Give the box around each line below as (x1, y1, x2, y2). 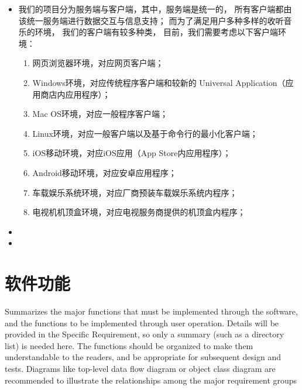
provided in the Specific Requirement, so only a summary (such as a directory (5, 328, 284, 340)
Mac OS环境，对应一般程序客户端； (32, 108, 168, 120)
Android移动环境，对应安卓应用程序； (32, 166, 177, 178)
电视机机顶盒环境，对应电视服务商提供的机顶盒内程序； (32, 206, 246, 218)
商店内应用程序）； (40, 88, 111, 100)
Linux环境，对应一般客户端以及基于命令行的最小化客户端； (32, 127, 258, 139)
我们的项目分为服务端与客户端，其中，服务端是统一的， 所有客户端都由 (18, 3, 292, 15)
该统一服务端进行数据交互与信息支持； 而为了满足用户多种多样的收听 (18, 14, 284, 26)
